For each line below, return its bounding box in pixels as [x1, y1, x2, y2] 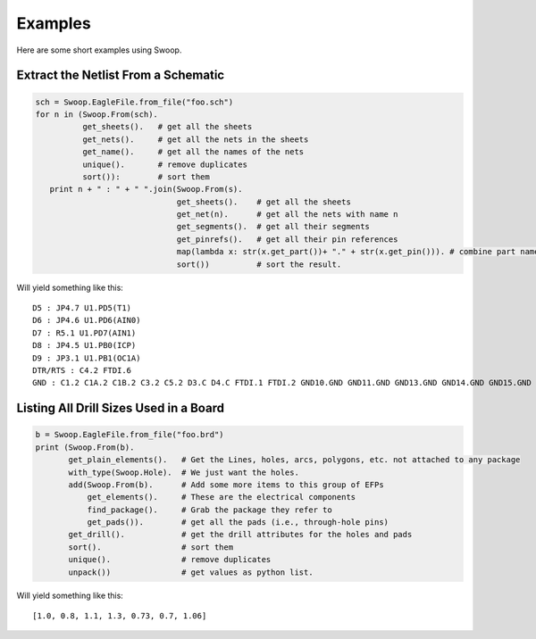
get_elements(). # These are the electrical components [87, 492, 356, 502]
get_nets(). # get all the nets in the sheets [81, 134, 309, 145]
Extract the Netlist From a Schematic [16, 68, 225, 83]
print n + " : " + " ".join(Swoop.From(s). [49, 184, 243, 195]
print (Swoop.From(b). [35, 442, 135, 452]
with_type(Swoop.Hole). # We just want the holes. [68, 467, 299, 477]
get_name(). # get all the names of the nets [81, 147, 305, 157]
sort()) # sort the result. [176, 259, 342, 270]
